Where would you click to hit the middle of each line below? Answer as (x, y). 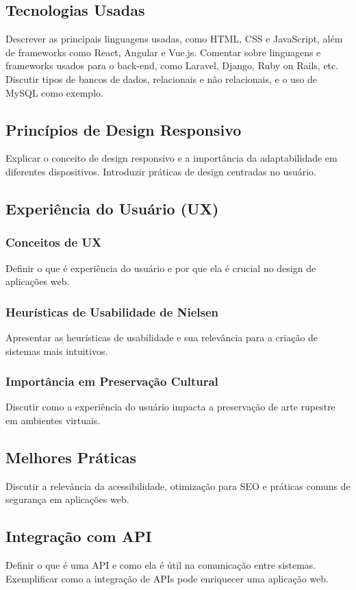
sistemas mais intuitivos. (57, 351)
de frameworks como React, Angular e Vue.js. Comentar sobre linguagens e (163, 52)
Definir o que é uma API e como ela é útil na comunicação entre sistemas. (161, 565)
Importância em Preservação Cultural (112, 381)
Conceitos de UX (54, 242)
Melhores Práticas (71, 457)
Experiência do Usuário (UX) (112, 208)
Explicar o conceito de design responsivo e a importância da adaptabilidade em (171, 158)
